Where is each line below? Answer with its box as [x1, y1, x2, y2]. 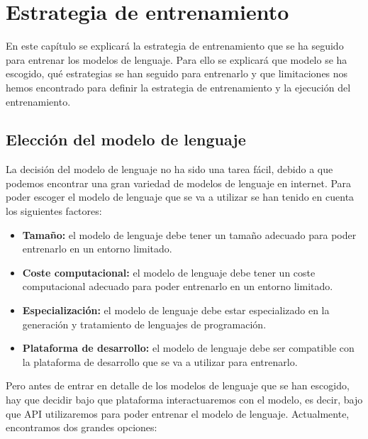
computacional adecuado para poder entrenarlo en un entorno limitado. [22, 279, 333, 294]
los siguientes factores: [6, 204, 102, 218]
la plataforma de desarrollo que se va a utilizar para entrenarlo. [22, 354, 298, 369]
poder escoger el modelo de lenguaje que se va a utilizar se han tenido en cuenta [6, 189, 355, 204]
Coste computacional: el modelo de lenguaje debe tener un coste [22, 265, 316, 279]
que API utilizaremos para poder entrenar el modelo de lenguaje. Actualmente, [6, 406, 350, 421]
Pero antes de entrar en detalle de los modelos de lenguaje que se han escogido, [6, 378, 350, 393]
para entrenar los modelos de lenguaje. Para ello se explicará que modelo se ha [6, 52, 347, 67]
